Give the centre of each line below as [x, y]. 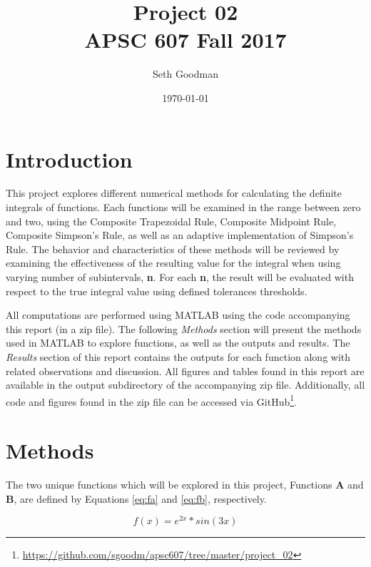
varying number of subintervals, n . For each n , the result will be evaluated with [180, 277]
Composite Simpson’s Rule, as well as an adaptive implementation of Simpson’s [180, 235]
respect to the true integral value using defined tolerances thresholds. [157, 291]
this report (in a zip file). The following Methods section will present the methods [184, 328]
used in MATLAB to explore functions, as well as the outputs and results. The [178, 343]
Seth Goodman [185, 74]
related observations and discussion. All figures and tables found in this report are [185, 371]
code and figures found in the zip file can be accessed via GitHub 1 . [151, 400]
